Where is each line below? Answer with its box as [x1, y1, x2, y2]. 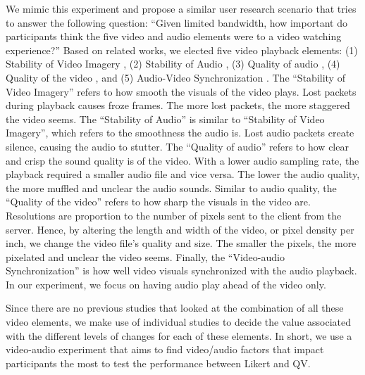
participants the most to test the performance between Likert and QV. [6, 355, 311, 370]
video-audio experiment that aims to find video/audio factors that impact [6, 342, 324, 357]
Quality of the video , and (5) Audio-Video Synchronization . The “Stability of [6, 70, 345, 84]
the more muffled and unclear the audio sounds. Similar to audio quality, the [6, 180, 337, 195]
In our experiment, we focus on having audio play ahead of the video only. [6, 277, 326, 291]
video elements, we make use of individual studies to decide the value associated [6, 314, 352, 329]
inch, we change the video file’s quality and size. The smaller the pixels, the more [6, 236, 357, 250]
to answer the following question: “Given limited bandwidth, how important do [6, 15, 347, 30]
